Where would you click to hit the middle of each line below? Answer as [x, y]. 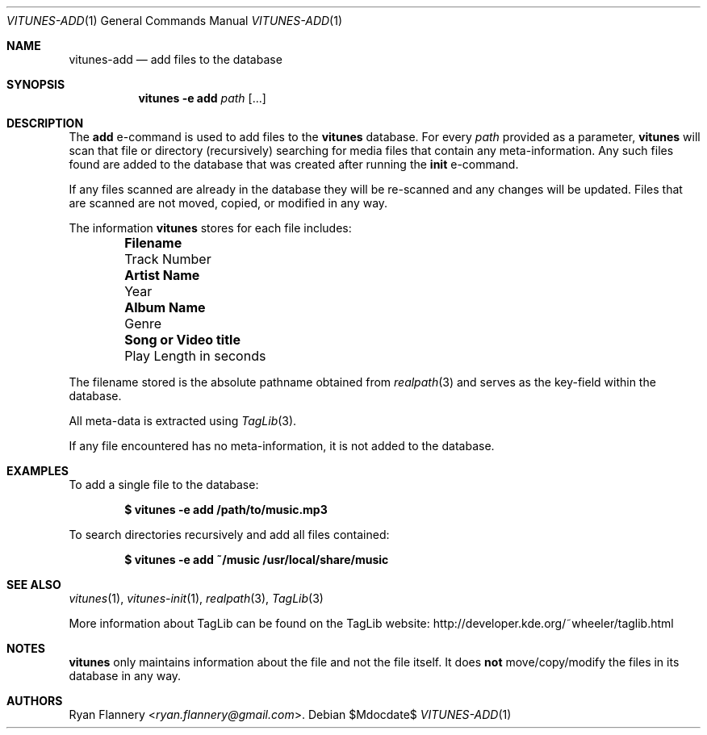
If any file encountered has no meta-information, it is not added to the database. [282, 446]
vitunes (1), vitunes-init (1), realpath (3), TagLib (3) [196, 598]
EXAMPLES [38, 471]
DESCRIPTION [45, 123]
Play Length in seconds [195, 356]
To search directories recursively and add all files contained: [229, 535]
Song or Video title [182, 340]
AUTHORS [35, 701]
